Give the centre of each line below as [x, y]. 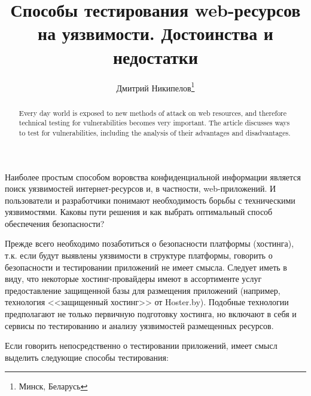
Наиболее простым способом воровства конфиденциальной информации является [153, 176]
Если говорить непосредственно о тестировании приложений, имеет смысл [141, 346]
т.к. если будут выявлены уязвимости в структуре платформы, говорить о [139, 255]
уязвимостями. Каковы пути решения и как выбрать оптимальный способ [139, 212]
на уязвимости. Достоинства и [155, 33]
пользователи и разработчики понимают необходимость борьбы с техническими [150, 200]
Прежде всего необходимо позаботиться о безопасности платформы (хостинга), [150, 243]
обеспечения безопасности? [55, 223]
